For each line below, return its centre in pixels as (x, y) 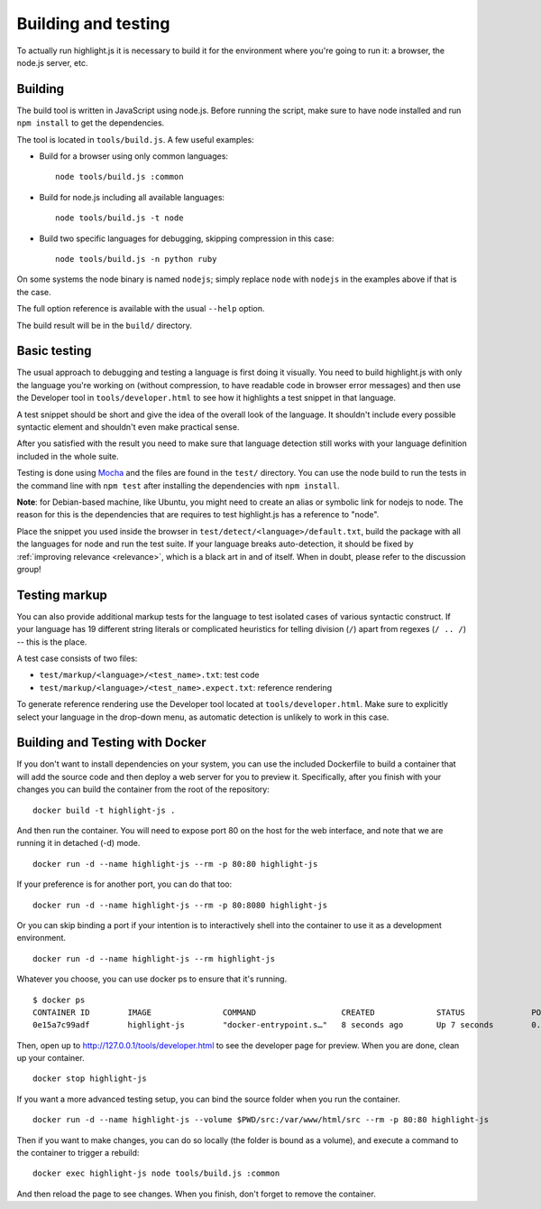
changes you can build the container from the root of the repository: (143, 789)
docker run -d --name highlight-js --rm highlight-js (154, 958)
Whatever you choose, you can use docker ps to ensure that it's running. (152, 979)
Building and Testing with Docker (111, 743)
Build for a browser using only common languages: (134, 156)
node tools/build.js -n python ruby (136, 259)
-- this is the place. (52, 642)
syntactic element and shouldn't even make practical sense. (128, 427)
